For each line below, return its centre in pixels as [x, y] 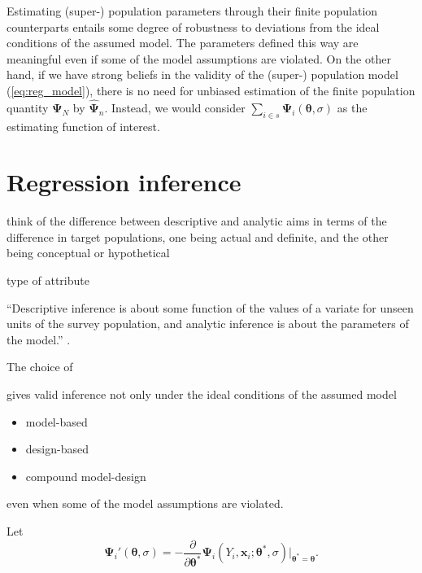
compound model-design [86, 476]
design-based [57, 449]
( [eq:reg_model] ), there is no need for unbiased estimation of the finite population [211, 90]
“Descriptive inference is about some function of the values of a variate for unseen [210, 307]
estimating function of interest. [83, 126]
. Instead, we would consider [175, 107]
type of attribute [48, 280]
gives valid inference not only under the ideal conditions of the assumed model [202, 394]
